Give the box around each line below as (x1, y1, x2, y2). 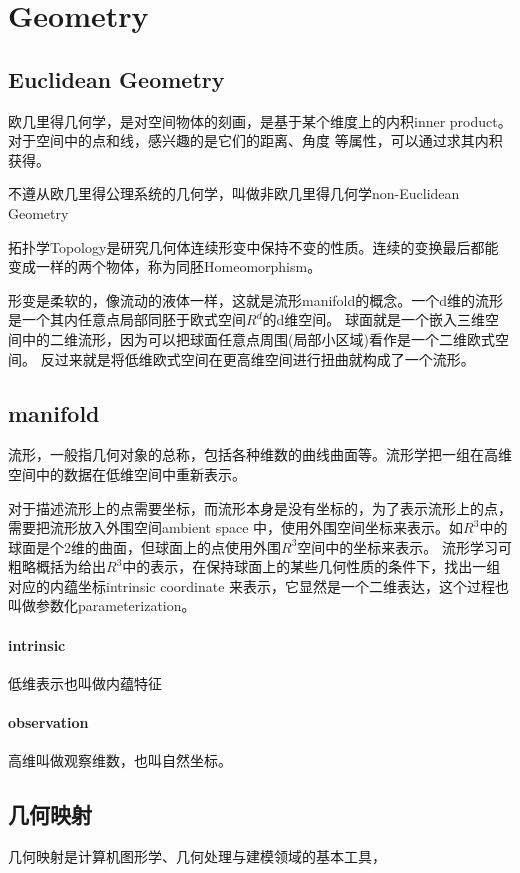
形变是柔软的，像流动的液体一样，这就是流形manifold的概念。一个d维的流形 (8, 289, 504, 310)
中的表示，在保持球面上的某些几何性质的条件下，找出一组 (122, 556, 501, 577)
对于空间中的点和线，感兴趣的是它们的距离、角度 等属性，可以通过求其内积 (8, 130, 503, 151)
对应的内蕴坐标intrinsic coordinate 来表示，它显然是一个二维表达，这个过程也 (8, 575, 510, 596)
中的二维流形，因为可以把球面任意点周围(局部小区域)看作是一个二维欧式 (21, 328, 495, 349)
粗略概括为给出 (8, 556, 106, 577)
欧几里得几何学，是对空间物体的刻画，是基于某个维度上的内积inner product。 (8, 110, 512, 131)
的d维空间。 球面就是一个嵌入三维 (262, 309, 485, 330)
